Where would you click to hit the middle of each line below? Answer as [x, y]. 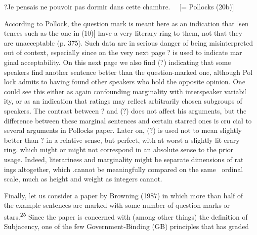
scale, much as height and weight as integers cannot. [83, 179]
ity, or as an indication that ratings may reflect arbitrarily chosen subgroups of [123, 101]
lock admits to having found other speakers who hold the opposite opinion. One [125, 82]
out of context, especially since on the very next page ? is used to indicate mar [123, 52]
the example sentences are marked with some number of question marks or [117, 205]
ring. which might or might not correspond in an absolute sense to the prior [119, 149]
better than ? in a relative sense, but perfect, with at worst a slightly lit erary [122, 140]
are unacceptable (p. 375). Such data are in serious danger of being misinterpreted [128, 42]
